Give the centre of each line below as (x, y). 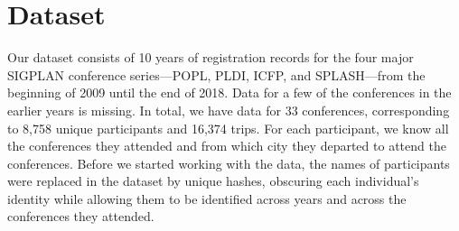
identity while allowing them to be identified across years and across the (207, 198)
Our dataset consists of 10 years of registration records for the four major (211, 57)
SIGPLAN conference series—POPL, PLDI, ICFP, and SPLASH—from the (216, 74)
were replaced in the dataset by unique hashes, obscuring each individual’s (213, 181)
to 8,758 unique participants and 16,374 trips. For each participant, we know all (228, 128)
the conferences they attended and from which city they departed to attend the (227, 146)
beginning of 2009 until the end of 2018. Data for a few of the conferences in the (229, 92)
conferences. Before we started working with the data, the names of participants (229, 163)
